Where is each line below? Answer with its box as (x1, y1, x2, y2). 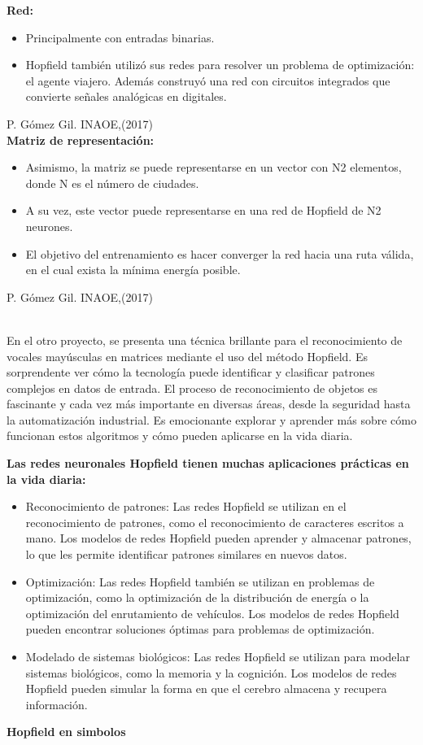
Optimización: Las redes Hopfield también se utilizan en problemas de (25, 573, 375, 590)
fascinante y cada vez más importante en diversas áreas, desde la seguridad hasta (7, 395, 411, 412)
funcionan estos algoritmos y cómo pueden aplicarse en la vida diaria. (7, 427, 353, 444)
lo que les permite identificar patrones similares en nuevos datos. (25, 546, 347, 563)
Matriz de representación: (7, 131, 155, 148)
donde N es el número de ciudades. (25, 174, 199, 191)
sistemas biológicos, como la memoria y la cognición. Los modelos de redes (25, 664, 397, 681)
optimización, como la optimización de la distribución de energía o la (25, 589, 369, 606)
